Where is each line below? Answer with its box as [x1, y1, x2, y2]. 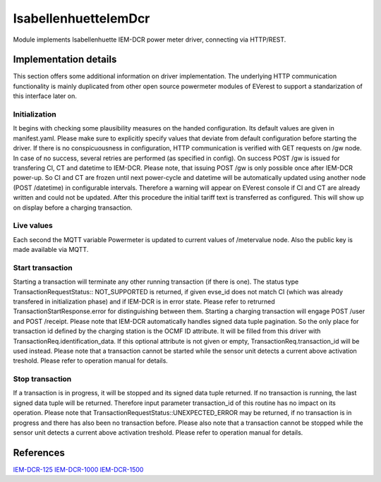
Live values [13, 221, 53, 231]
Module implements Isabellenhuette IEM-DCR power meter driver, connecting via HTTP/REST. [13, 35, 286, 44]
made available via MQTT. [13, 246, 89, 254]
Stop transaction [13, 374, 72, 384]
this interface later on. [13, 92, 78, 100]
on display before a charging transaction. [13, 203, 133, 212]
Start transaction [13, 263, 73, 272]
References [13, 447, 65, 459]
